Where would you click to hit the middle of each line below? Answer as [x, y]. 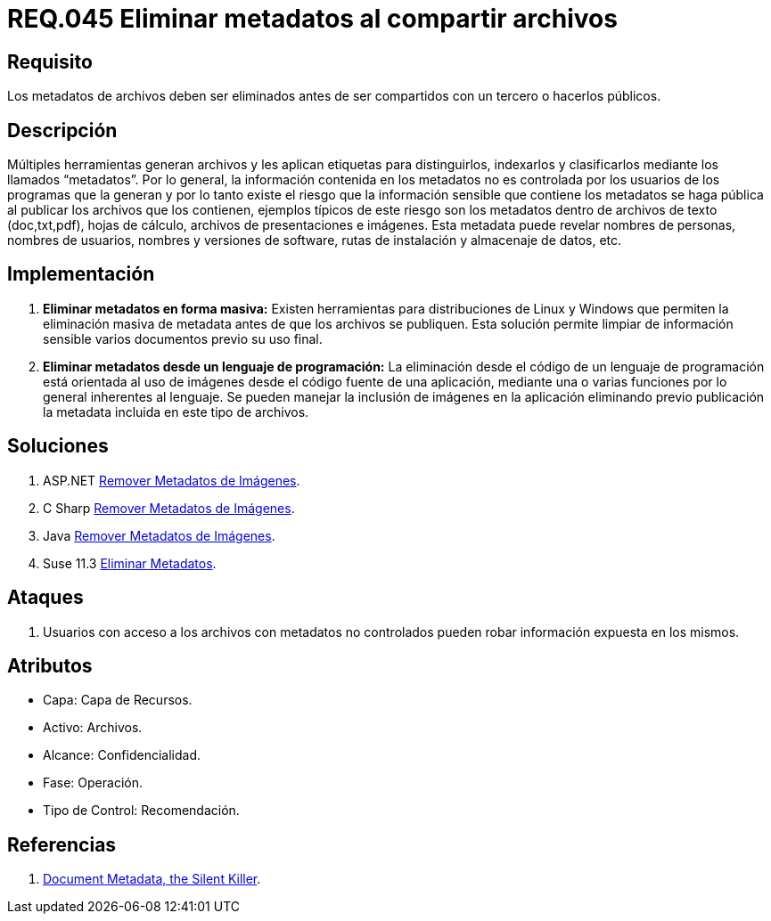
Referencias [62, 844]
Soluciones [58, 446]
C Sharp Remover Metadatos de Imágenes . [169, 508]
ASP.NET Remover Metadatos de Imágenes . [172, 480]
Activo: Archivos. [93, 728]
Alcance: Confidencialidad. [122, 755]
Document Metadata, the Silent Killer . [152, 879]
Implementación [81, 274]
